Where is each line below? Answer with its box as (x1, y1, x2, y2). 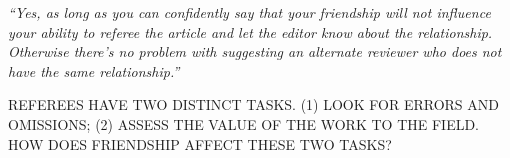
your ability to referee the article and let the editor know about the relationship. (8, 21, 493, 42)
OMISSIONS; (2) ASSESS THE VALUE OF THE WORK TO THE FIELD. (8, 113, 480, 134)
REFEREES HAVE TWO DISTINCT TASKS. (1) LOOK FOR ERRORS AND (8, 94, 500, 115)
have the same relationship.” (8, 60, 180, 81)
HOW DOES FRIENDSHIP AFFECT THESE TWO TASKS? (8, 133, 392, 154)
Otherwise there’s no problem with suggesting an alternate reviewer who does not (8, 41, 502, 62)
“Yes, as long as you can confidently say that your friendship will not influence (8, 2, 491, 22)
